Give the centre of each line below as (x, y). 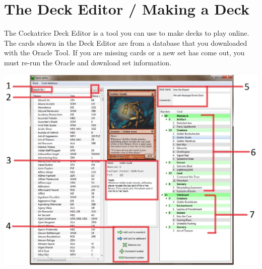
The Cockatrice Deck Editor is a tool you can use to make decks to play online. (127, 33)
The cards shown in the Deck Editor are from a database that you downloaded (126, 42)
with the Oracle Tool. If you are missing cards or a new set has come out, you (124, 53)
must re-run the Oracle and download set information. (88, 62)
